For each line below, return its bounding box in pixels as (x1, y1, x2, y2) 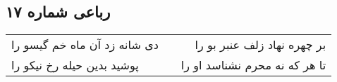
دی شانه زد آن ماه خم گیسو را (11, 36, 159, 53)
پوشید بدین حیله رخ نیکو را (11, 57, 139, 74)
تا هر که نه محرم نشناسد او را (180, 57, 326, 74)
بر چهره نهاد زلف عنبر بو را (195, 36, 326, 53)
